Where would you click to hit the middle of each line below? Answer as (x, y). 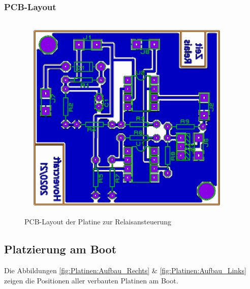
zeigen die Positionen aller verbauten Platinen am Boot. (91, 280)
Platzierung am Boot (60, 249)
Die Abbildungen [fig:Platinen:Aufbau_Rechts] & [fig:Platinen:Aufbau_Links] (125, 270)
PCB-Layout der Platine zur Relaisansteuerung (98, 222)
